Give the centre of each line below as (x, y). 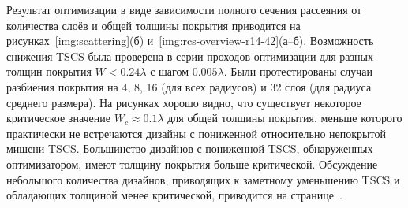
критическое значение (58, 118)
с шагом (170, 71)
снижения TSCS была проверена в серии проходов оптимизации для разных (190, 56)
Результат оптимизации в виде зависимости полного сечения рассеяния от (184, 9)
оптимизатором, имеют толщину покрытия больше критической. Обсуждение (192, 163)
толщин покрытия (49, 71)
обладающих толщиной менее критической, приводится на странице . (174, 195)
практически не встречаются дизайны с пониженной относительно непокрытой (196, 133)
